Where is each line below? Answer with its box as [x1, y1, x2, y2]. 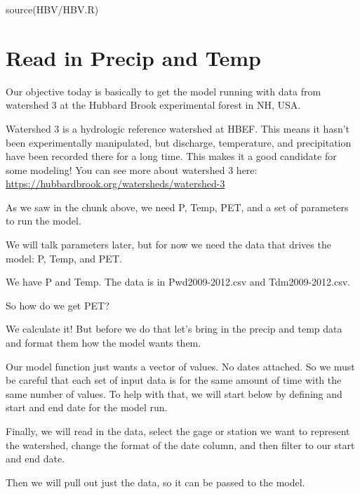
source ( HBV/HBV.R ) [6, 2, 99, 16]
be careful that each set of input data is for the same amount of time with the [6, 373, 342, 387]
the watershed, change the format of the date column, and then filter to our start [6, 437, 355, 452]
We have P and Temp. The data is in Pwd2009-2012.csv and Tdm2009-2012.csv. [6, 274, 350, 289]
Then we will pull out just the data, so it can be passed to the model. [6, 474, 305, 489]
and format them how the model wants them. [6, 335, 201, 350]
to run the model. [6, 213, 81, 228]
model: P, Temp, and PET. [6, 251, 122, 265]
